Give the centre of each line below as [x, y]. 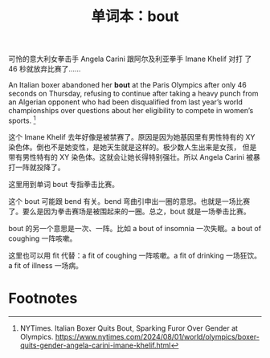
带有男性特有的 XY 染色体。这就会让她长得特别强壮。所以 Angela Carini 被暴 [135, 157]
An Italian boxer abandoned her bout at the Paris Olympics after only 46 [127, 85]
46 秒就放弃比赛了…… [45, 69]
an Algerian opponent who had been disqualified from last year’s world [125, 102]
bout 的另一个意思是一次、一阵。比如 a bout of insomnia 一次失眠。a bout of [135, 228]
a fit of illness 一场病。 [45, 265]
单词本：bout [135, 16]
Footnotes [43, 299]
